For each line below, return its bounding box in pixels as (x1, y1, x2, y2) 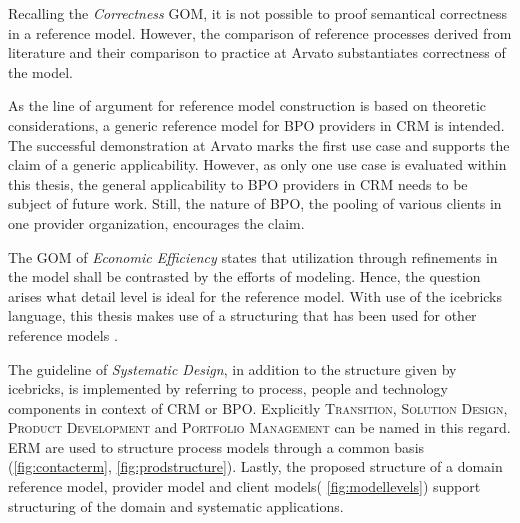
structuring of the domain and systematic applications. (8, 495, 344, 516)
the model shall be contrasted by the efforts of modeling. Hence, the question (8, 266, 481, 287)
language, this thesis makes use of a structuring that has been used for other (8, 305, 477, 326)
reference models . (8, 324, 118, 345)
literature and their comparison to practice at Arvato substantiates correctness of (8, 42, 506, 63)
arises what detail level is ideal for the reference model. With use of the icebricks (8, 285, 503, 306)
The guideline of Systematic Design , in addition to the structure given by (8, 358, 457, 379)
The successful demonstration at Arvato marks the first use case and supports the (8, 134, 510, 155)
